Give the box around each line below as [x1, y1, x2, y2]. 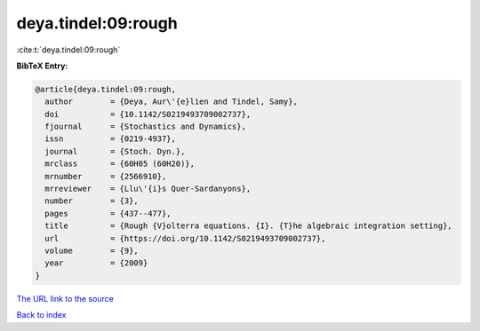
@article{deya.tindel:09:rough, [35, 84, 177, 94]
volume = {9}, [44, 246, 140, 256]
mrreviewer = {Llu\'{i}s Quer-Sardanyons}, [44, 184, 252, 194]
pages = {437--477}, [44, 209, 172, 218]
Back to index [16, 310, 67, 320]
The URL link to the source [16, 293, 115, 303]
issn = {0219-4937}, [44, 134, 177, 144]
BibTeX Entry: [16, 60, 68, 71]
